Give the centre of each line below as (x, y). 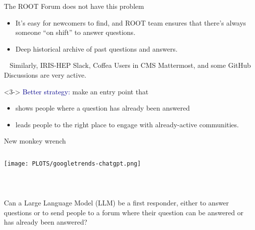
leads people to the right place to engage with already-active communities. (127, 124)
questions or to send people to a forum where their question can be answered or (124, 212)
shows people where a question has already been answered (102, 108)
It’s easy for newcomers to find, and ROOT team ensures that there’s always (131, 22)
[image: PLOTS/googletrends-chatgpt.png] (73, 163)
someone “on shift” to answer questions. (76, 32)
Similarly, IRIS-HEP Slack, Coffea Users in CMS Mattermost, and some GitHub (130, 65)
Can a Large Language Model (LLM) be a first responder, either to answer (116, 203)
